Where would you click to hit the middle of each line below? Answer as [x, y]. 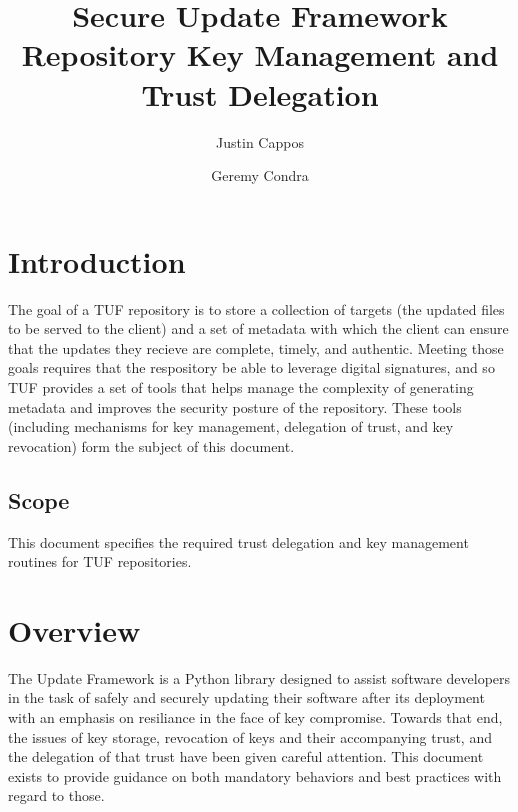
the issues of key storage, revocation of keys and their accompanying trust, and [250, 736]
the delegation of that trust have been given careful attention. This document [246, 756]
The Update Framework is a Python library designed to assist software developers [259, 677]
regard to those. [56, 795]
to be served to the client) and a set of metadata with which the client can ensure [258, 328]
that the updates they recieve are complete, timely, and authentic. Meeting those [256, 347]
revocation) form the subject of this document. [151, 445]
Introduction [97, 260]
